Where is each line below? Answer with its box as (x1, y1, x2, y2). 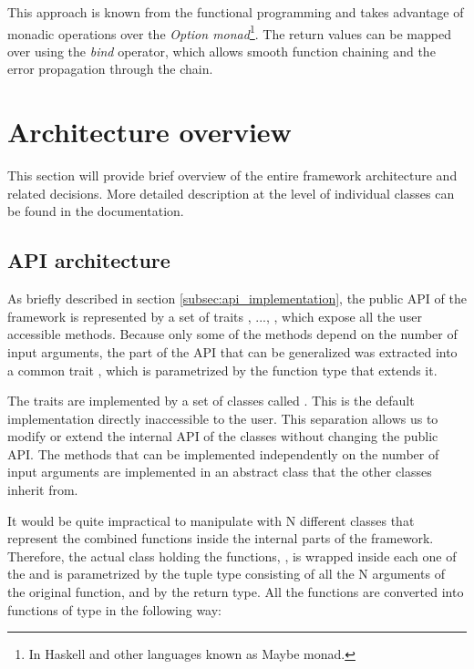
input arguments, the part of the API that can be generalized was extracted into (7, 342, 458, 361)
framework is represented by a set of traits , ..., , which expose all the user (7, 306, 422, 325)
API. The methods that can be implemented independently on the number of (7, 444, 439, 463)
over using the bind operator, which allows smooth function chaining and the (7, 41, 436, 60)
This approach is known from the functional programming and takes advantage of (7, 3, 464, 21)
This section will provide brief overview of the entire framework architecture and (7, 166, 458, 185)
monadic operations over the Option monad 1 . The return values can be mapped (7, 21, 451, 43)
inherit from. (7, 480, 78, 499)
